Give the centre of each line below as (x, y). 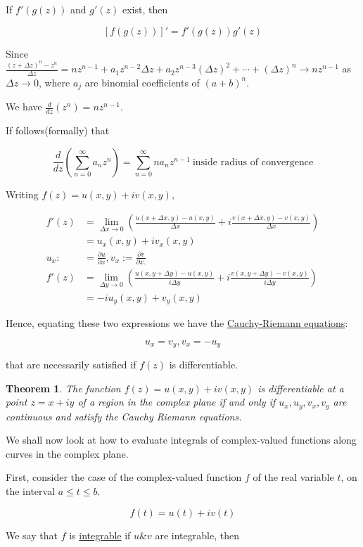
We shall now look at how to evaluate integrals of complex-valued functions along (181, 440)
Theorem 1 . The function (63, 388)
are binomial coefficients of (142, 82)
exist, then (145, 9)
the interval (31, 491)
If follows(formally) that (58, 130)
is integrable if (100, 535)
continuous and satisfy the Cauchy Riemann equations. (124, 416)
